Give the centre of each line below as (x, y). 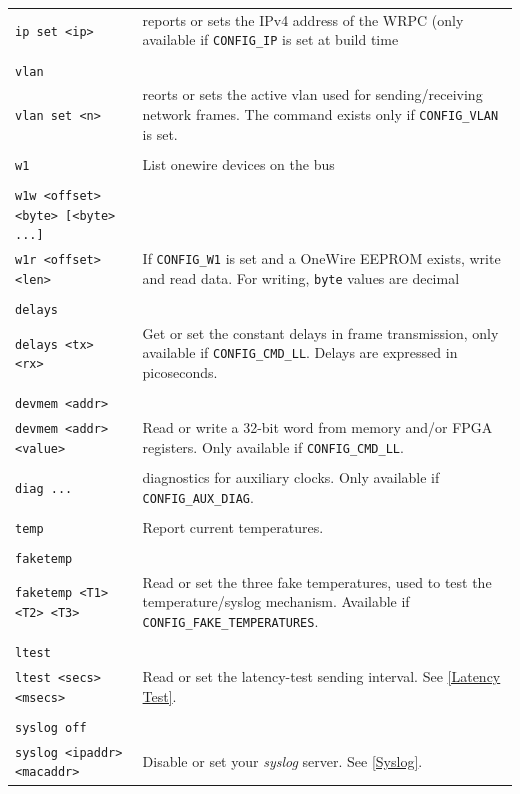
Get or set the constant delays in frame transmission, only (320, 332)
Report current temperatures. (233, 526)
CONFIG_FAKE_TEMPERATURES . (230, 620)
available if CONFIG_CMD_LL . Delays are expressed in (300, 352)
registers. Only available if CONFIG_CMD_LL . (273, 446)
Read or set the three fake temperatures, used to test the (317, 581)
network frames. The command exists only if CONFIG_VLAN (320, 114)
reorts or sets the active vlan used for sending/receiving (312, 94)
